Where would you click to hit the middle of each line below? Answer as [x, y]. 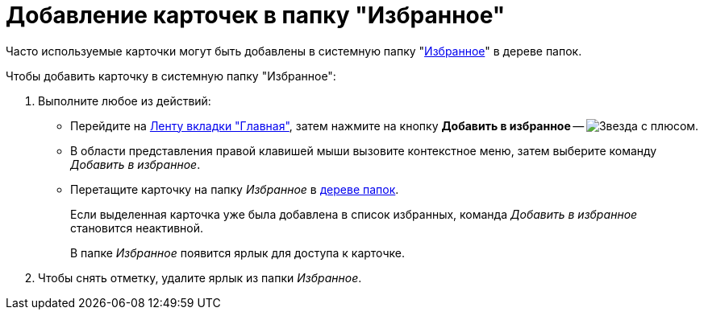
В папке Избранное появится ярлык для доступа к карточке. [237, 252]
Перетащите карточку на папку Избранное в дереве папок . [235, 189]
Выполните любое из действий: [125, 101]
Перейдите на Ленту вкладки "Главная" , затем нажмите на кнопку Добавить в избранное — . [385, 125]
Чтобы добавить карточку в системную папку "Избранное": [171, 76]
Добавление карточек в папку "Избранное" [256, 15]
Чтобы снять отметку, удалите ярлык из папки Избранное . [200, 277]
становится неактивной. [137, 228]
